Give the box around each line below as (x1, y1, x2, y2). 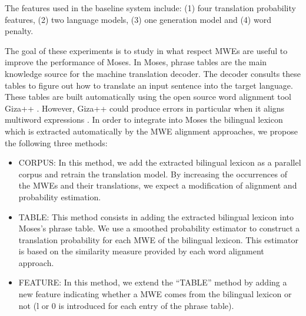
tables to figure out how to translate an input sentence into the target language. (5, 79, 293, 91)
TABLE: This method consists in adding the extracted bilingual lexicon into (18, 210, 294, 223)
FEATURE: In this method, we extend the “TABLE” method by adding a (18, 276, 287, 288)
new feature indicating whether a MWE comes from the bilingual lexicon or (18, 288, 292, 300)
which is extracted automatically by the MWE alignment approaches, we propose (5, 125, 298, 137)
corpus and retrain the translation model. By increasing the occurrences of (18, 167, 287, 180)
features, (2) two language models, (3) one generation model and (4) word (5, 13, 271, 25)
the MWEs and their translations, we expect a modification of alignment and (18, 179, 297, 191)
